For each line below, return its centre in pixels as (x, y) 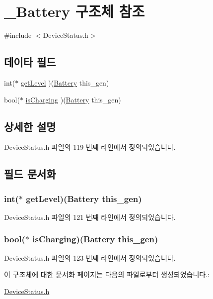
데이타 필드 (30, 62)
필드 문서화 (30, 174)
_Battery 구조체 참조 (74, 11)
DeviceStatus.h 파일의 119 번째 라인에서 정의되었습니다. (90, 147)
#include (18, 35)
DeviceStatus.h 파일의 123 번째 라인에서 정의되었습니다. (90, 257)
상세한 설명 (30, 126)
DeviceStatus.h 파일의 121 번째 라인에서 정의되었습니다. (90, 217)
